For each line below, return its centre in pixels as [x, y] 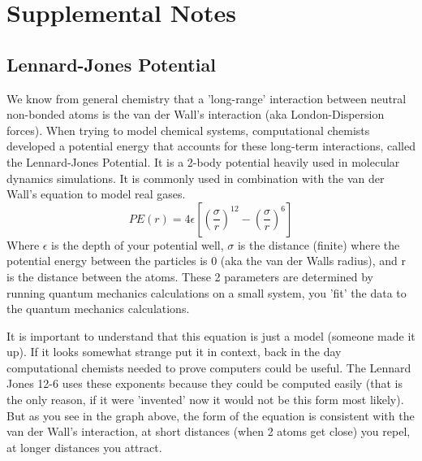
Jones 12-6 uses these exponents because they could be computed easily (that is [205, 383]
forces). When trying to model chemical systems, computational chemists [188, 130]
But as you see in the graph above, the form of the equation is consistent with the [211, 415]
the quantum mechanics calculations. [98, 309]
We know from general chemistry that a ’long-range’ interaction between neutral [207, 98]
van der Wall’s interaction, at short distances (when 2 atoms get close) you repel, [209, 431]
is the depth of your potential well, [138, 244]
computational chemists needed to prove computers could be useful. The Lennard [209, 367]
